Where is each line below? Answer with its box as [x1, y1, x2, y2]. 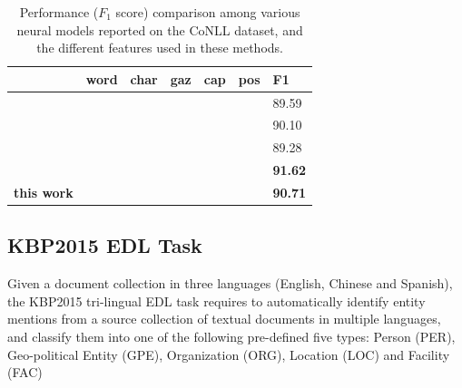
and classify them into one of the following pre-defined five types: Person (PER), [7, 327, 456, 346]
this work [14, 183, 74, 201]
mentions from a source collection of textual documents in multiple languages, [7, 309, 441, 328]
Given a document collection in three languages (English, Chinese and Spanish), [7, 274, 453, 293]
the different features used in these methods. [36, 38, 283, 57]
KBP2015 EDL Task [7, 231, 202, 259]
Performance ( [19, 3, 99, 21]
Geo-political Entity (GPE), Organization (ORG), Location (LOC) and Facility [7, 344, 450, 364]
